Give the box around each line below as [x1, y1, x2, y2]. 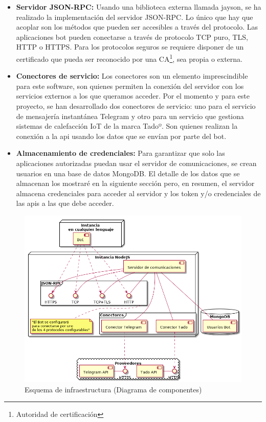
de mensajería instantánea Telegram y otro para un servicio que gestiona [16, 110, 244, 121]
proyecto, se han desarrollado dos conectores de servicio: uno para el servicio [16, 101, 256, 111]
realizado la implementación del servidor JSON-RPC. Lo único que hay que [16, 11, 253, 22]
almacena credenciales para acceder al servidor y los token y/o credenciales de [16, 187, 261, 198]
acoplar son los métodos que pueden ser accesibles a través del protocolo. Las [16, 21, 258, 32]
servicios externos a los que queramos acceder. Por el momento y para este [16, 90, 250, 101]
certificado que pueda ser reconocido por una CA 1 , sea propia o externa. [16, 52, 242, 64]
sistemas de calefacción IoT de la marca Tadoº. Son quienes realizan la [16, 121, 238, 131]
